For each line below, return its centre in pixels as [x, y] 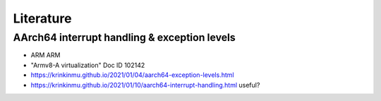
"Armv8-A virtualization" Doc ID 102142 [88, 65]
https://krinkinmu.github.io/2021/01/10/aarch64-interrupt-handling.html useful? [145, 85]
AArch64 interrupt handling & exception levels [124, 37]
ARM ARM [46, 55]
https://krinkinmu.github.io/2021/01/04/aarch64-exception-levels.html [132, 75]
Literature [42, 18]
